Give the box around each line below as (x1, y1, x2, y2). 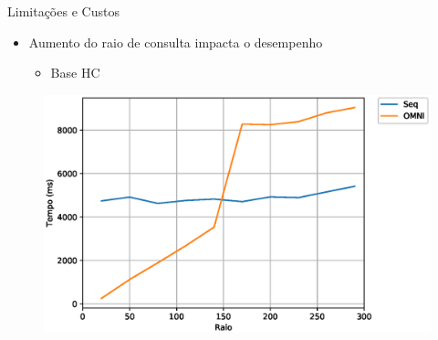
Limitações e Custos (7, 2, 120, 20)
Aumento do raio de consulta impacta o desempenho (28, 32, 323, 51)
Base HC (50, 63, 100, 82)
